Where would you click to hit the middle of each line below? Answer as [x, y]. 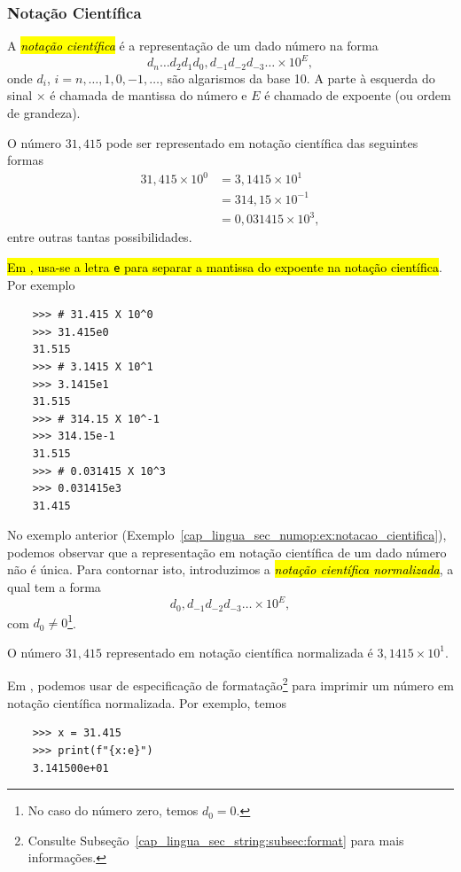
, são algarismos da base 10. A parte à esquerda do [297, 78]
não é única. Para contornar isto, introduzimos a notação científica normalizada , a [230, 569]
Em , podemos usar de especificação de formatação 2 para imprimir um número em [230, 684]
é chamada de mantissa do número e [148, 95]
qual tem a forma [54, 587]
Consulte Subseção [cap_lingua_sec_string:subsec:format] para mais [216, 840]
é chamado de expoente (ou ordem [358, 95]
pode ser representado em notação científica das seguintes [262, 142]
